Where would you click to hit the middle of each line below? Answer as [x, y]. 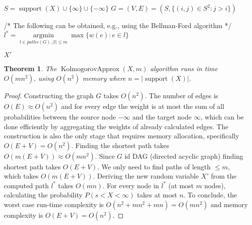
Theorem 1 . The [30, 68]
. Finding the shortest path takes [120, 145]
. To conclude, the [210, 195]
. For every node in [131, 185]
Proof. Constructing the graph [49, 95]
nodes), [215, 185]
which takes [21, 176]
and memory [229, 204]
